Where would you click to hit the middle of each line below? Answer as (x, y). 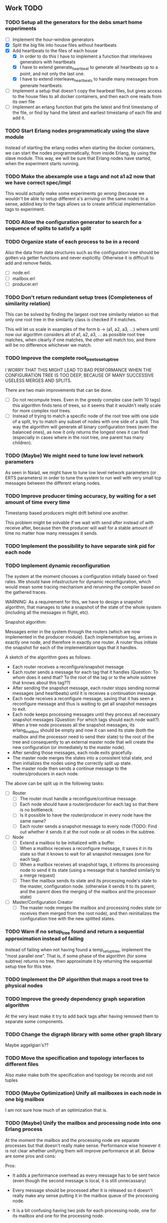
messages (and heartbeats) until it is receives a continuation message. (85, 693)
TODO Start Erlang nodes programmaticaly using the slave (77, 130)
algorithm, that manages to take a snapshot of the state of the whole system (83, 607)
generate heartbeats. (41, 85)
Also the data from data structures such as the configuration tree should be (82, 253)
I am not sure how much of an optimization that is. (56, 1110)
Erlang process (24, 1129)
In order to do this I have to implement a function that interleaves (86, 56)
